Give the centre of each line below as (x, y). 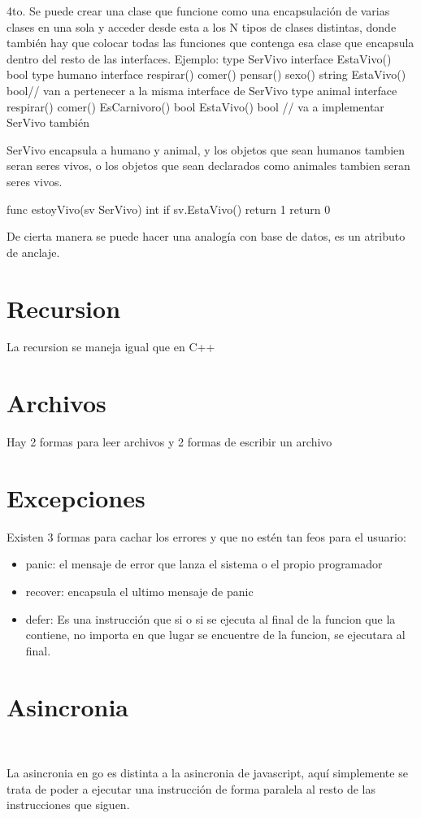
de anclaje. (33, 252)
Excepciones (76, 497)
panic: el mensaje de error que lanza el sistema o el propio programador (204, 564)
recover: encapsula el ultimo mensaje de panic (139, 592)
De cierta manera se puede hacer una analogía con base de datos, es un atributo (206, 236)
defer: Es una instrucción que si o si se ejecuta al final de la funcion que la (210, 618)
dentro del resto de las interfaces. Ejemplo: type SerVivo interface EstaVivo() (199, 58)
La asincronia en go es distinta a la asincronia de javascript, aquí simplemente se (207, 773)
